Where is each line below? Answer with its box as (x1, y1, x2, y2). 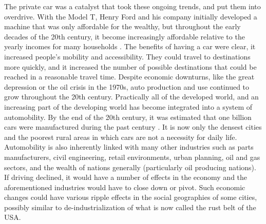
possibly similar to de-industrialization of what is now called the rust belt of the (4, 201, 256, 212)
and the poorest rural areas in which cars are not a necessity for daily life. (4, 131, 237, 142)
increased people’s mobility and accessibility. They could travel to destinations (4, 51, 251, 62)
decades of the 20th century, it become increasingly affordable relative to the (4, 31, 245, 42)
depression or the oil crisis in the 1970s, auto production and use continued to (4, 81, 250, 92)
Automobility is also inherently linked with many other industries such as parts (4, 141, 254, 152)
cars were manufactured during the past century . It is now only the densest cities (4, 121, 262, 132)
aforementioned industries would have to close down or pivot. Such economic (4, 181, 245, 192)
